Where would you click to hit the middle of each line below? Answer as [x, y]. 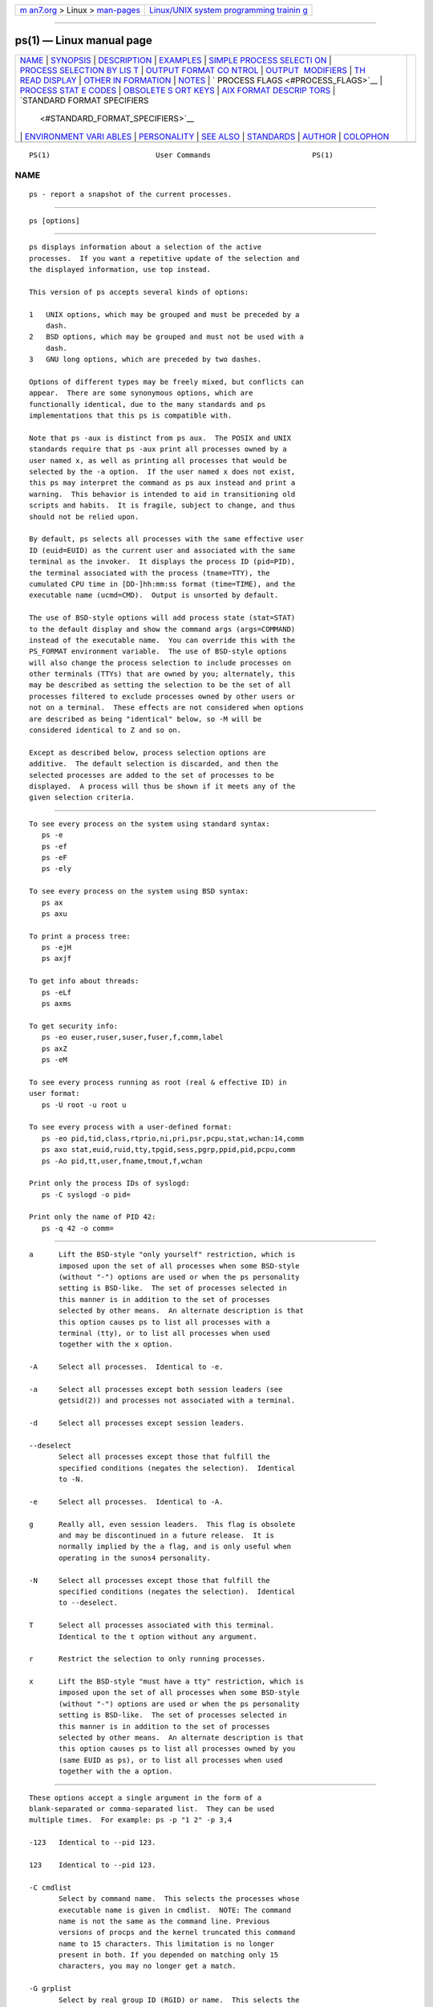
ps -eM [54, 1059]
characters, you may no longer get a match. [148, 1966]
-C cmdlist [51, 1887]
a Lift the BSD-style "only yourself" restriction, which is [162, 1255]
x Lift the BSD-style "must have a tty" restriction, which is [166, 1681]
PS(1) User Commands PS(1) [181, 155]
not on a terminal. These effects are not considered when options [166, 708]
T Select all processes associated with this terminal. [152, 1625]
